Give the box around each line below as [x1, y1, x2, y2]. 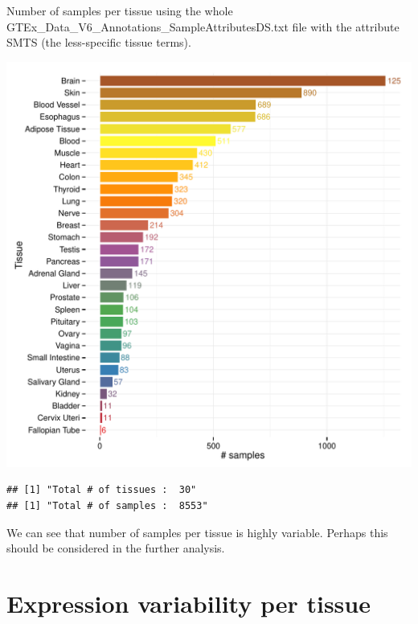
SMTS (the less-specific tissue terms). [6, 34, 191, 51]
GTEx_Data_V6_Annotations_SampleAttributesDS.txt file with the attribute [6, 18, 400, 35]
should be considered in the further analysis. [6, 540, 225, 556]
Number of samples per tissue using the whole [6, 2, 233, 18]
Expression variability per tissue [6, 586, 371, 619]
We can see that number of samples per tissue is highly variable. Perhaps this [6, 523, 388, 540]
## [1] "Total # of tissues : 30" [6, 484, 197, 496]
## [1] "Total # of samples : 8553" [6, 499, 208, 511]
